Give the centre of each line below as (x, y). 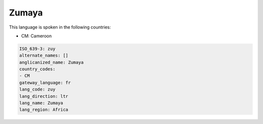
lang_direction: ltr (44, 96)
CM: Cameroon (37, 36)
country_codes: (37, 69)
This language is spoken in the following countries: (60, 27)
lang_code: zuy (37, 89)
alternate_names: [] (44, 55)
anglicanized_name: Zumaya (51, 62)
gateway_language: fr (45, 83)
